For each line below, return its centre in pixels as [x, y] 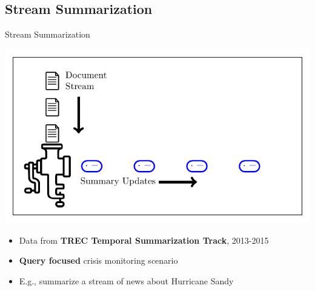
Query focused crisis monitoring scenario [98, 260]
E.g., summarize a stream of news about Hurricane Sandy [126, 280]
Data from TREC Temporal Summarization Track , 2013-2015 [144, 240]
